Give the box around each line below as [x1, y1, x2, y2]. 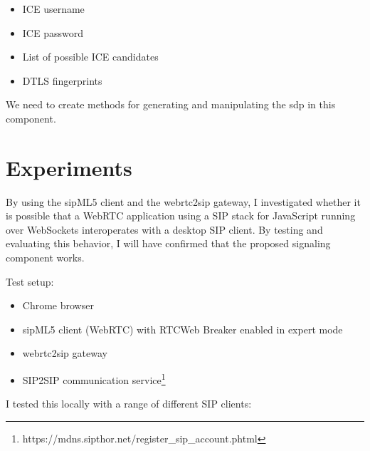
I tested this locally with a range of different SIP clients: [6, 396, 252, 411]
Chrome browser [22, 298, 94, 313]
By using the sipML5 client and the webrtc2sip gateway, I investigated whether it [6, 194, 361, 209]
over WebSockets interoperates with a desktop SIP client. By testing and [6, 222, 323, 237]
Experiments [6, 152, 132, 182]
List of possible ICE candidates [22, 49, 159, 64]
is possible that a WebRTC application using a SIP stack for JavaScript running [6, 208, 356, 223]
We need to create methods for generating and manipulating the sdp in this [6, 97, 336, 112]
